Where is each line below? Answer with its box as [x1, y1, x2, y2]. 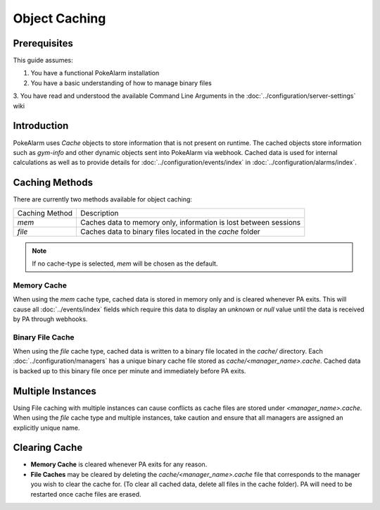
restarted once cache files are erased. [30, 490, 141, 498]
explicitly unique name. [13, 423, 80, 432]
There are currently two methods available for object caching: [13, 195, 193, 204]
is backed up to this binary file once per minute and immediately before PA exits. [13, 366, 246, 375]
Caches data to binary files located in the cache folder [80, 226, 260, 236]
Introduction [13, 120, 69, 132]
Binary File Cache [13, 332, 75, 342]
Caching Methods [13, 177, 93, 189]
